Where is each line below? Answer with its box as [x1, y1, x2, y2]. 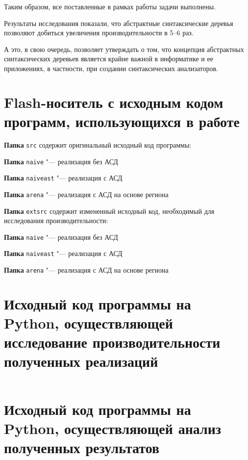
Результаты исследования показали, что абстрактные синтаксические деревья [4, 18, 233, 28]
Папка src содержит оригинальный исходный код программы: [4, 139, 192, 150]
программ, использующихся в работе [4, 111, 240, 131]
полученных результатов [4, 437, 160, 457]
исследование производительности [4, 332, 221, 352]
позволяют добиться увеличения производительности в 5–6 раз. [4, 27, 194, 38]
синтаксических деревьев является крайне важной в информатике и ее [4, 53, 213, 64]
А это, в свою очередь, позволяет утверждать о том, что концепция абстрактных [4, 44, 244, 54]
